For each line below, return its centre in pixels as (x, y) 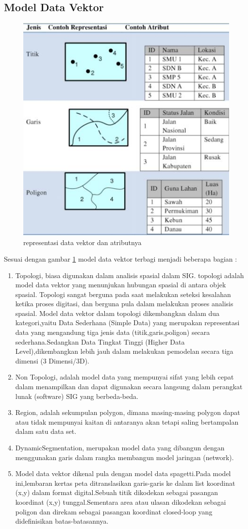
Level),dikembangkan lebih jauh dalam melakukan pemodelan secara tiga (124, 351)
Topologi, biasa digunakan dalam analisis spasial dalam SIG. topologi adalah (130, 275)
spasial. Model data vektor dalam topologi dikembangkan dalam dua (117, 313)
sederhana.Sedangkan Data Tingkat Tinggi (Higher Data (100, 341)
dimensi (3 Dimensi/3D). (52, 360)
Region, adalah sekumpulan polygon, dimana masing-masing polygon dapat (128, 412)
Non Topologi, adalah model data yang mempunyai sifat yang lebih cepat (124, 377)
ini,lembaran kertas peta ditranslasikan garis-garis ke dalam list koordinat (125, 483)
